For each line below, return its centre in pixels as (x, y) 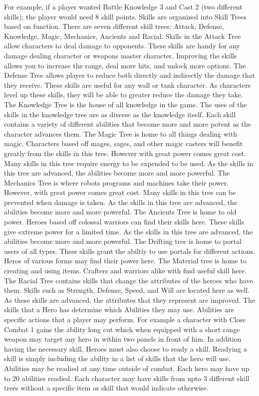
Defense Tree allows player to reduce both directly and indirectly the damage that (129, 75)
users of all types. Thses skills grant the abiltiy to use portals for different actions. (130, 251)
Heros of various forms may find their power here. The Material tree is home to (125, 261)
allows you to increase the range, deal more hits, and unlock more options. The (125, 65)
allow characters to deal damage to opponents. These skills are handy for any (122, 46)
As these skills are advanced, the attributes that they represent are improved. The (130, 299)
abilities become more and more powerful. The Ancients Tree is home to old (120, 212)
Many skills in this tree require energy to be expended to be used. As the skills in (129, 163)
